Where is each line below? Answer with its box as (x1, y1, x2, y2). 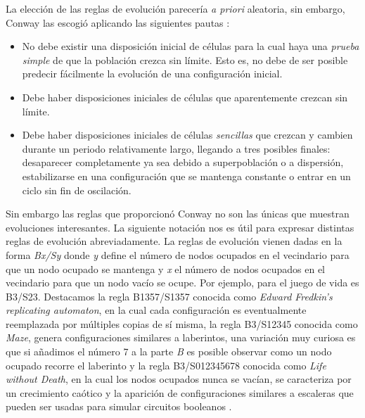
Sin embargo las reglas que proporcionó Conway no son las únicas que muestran (6, 206, 350, 221)
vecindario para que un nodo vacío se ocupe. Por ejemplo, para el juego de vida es (6, 275, 359, 290)
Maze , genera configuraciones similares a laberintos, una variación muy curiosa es (6, 330, 356, 345)
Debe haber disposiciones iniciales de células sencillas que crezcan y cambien (22, 127, 353, 142)
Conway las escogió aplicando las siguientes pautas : (6, 15, 230, 30)
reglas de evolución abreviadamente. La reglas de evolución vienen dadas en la (6, 234, 342, 248)
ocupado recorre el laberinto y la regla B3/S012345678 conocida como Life (6, 357, 326, 372)
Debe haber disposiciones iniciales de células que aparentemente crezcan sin (22, 89, 348, 104)
